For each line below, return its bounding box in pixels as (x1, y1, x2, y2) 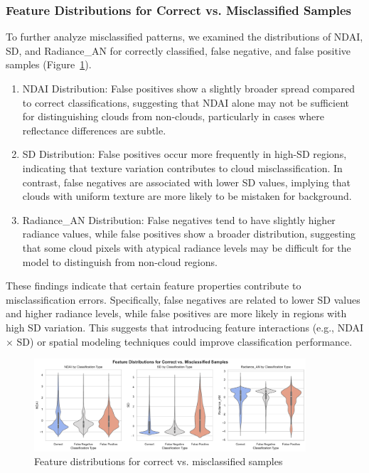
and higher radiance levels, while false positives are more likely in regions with (6, 306, 347, 321)
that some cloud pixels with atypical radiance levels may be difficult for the (22, 240, 351, 255)
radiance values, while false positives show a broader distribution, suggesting (22, 226, 356, 241)
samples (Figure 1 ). (6, 57, 92, 72)
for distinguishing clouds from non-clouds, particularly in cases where (22, 109, 324, 124)
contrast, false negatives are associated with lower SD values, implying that (22, 174, 351, 189)
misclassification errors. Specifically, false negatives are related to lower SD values (6, 292, 360, 307)
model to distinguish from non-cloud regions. (22, 254, 218, 269)
